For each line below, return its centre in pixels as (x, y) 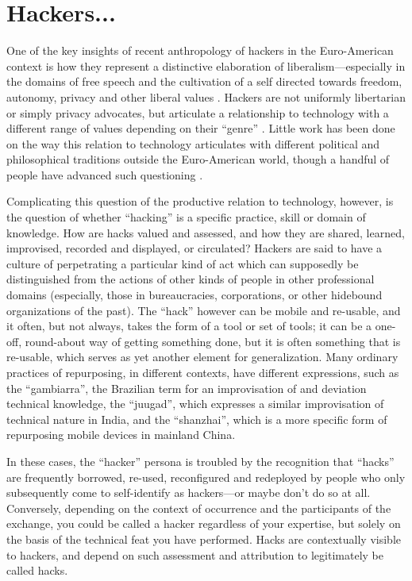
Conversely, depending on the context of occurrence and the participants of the (199, 508)
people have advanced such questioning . (105, 174)
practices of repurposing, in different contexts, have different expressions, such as (203, 372)
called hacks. (37, 570)
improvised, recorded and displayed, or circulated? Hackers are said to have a (194, 248)
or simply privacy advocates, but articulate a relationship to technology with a (198, 112)
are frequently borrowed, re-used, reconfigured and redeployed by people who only (206, 477)
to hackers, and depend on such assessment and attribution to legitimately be (195, 554)
